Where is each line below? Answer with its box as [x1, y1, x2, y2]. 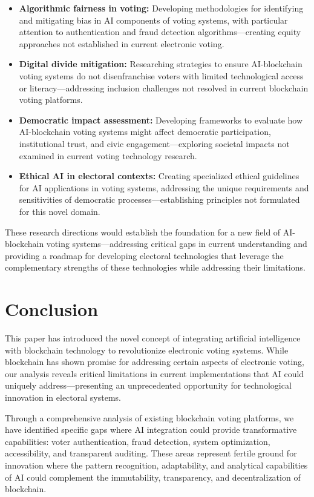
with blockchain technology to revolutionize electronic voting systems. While [5, 343, 289, 356]
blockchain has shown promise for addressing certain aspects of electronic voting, [5, 355, 304, 368]
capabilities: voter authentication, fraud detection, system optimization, [5, 435, 270, 447]
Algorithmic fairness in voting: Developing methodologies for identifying [19, 2, 304, 14]
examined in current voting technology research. [19, 149, 197, 162]
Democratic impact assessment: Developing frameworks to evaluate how [19, 113, 303, 126]
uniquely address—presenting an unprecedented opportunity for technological [5, 379, 292, 392]
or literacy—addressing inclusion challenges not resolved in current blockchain [19, 81, 309, 94]
